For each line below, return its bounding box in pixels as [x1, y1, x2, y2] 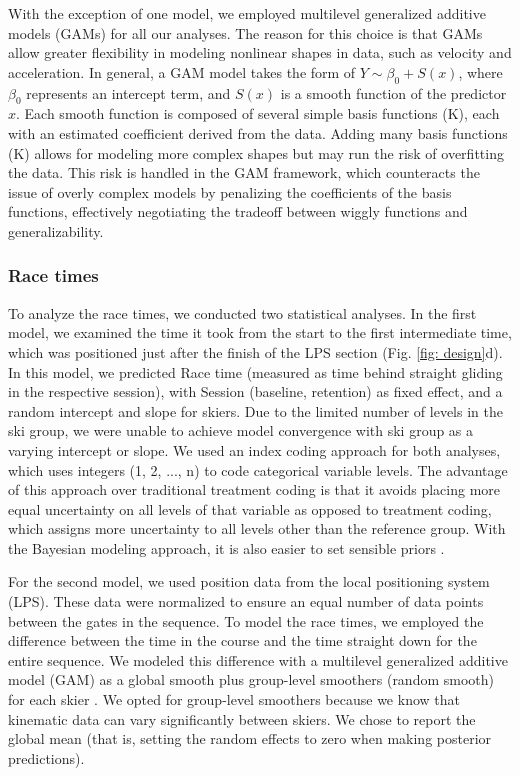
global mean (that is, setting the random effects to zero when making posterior [8, 728, 492, 749]
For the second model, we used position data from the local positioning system [8, 571, 490, 592]
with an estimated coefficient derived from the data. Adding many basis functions [8, 122, 508, 143]
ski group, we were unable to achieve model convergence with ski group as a [8, 420, 474, 441]
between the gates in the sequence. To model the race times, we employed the [8, 610, 484, 631]
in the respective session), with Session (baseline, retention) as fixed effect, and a [8, 381, 503, 402]
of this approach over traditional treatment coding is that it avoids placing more [8, 479, 501, 500]
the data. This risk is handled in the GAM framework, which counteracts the [8, 162, 480, 183]
